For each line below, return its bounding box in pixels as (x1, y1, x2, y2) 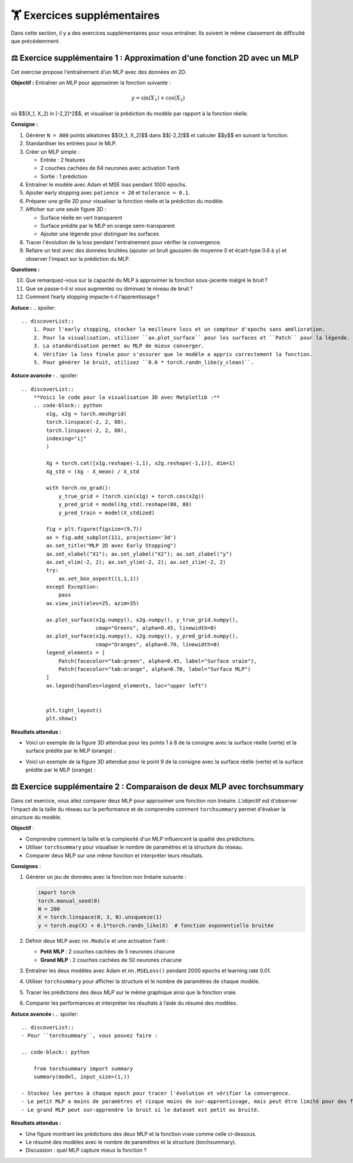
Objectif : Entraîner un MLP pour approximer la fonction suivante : (11, 79, 171, 87)
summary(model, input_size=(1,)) (33, 1074, 131, 1080)
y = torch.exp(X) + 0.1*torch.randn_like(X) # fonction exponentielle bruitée (38, 922, 274, 929)
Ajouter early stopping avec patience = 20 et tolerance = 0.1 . (25, 189, 191, 197)
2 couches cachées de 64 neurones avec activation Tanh (40, 165, 180, 172)
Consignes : (11, 862, 41, 869)
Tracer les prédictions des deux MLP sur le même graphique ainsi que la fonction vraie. (25, 989, 238, 996)
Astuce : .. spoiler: (11, 304, 56, 311)
